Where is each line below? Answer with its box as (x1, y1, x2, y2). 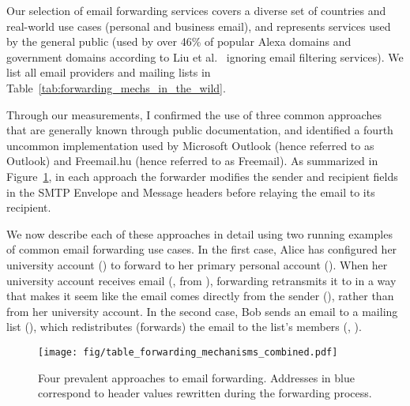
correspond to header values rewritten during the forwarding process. (38, 385, 372, 401)
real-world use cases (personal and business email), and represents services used (6, 17, 391, 34)
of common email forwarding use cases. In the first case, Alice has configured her (6, 241, 397, 258)
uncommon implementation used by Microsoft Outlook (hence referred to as (6, 137, 374, 153)
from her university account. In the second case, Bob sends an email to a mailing (6, 303, 398, 319)
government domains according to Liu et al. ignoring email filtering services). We (6, 48, 404, 65)
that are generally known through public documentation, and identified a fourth (6, 122, 393, 138)
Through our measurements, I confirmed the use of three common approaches (6, 106, 382, 122)
